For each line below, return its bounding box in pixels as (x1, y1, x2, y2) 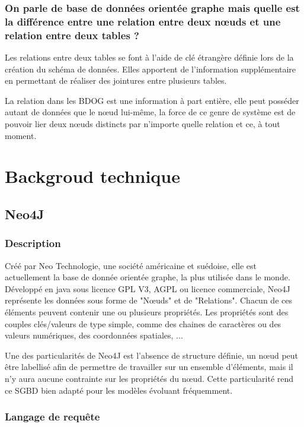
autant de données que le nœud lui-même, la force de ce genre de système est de (5, 106, 296, 118)
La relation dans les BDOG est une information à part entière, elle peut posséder (5, 94, 299, 106)
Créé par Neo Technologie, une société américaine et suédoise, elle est (5, 259, 257, 271)
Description (5, 236, 61, 251)
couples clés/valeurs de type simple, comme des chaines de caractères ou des (5, 317, 281, 330)
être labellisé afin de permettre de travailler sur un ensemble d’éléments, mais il (5, 360, 293, 373)
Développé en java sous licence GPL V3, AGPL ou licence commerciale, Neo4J (5, 282, 290, 295)
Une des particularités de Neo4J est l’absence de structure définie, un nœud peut (5, 349, 299, 361)
